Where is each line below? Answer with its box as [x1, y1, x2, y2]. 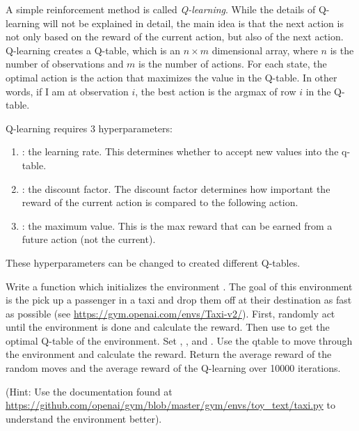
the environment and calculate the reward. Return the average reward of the [6, 347, 332, 361]
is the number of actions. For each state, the [138, 56, 327, 71]
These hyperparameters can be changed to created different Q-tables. [6, 255, 301, 269]
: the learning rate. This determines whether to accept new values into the [22, 144, 339, 159]
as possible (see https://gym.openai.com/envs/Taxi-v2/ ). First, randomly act [6, 306, 335, 320]
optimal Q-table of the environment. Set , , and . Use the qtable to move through [6, 333, 353, 347]
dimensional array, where [212, 42, 318, 57]
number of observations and [6, 56, 124, 71]
